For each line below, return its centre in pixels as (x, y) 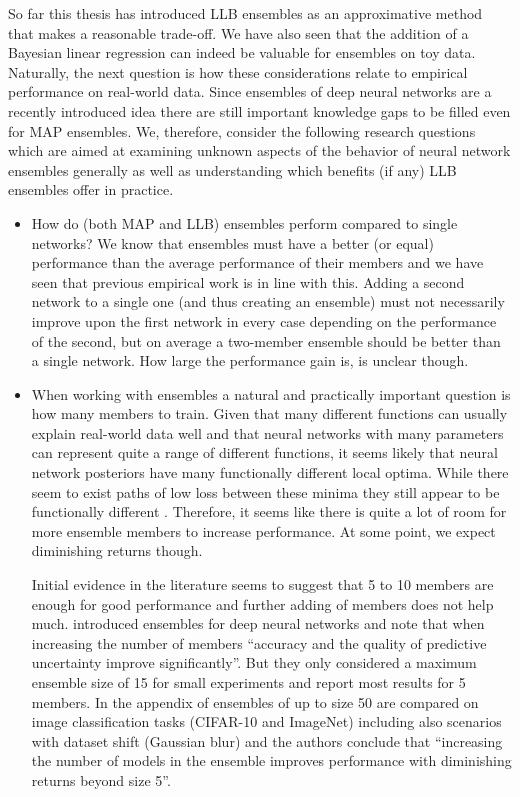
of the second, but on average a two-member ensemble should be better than (266, 340)
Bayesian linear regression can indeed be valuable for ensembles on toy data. (242, 52)
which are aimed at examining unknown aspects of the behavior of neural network (259, 150)
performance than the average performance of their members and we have (257, 262)
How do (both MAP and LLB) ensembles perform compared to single (244, 222)
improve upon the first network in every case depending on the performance (264, 320)
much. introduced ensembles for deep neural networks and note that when (258, 623)
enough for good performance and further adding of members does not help (262, 603)
